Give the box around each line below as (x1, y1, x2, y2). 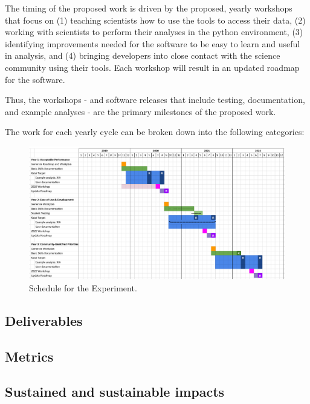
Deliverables (5, 311, 83, 329)
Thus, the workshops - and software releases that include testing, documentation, (5, 93, 305, 106)
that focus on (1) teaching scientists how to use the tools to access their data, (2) (5, 13, 306, 26)
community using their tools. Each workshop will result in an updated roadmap (5, 61, 300, 73)
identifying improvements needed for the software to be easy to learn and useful (5, 37, 300, 50)
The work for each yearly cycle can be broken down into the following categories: (5, 125, 305, 138)
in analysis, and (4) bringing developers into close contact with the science (5, 49, 280, 62)
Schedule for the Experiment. (29, 281, 137, 294)
